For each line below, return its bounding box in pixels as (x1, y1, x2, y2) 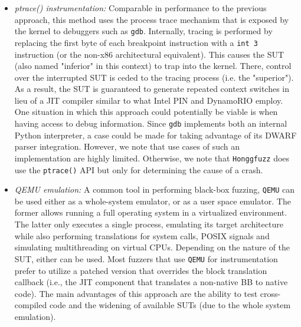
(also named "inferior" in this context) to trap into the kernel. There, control (14, 60, 292, 72)
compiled (14, 299, 47, 311)
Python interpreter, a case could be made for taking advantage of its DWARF (14, 128, 297, 141)
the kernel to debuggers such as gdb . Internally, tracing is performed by (14, 25, 273, 37)
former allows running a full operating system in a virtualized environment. (14, 206, 287, 219)
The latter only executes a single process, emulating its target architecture (14, 218, 283, 230)
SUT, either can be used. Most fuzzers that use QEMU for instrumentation (14, 252, 278, 265)
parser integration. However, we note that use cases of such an (14, 140, 240, 153)
